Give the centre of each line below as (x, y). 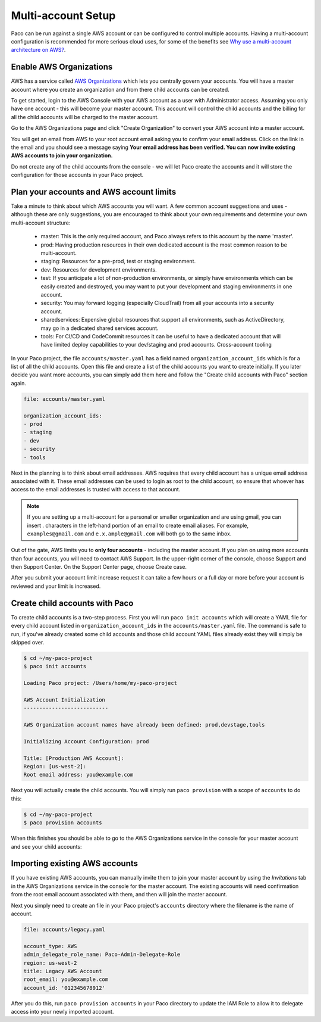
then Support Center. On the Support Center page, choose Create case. (99, 567)
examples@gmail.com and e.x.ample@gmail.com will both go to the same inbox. (129, 534)
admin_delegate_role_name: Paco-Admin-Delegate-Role (102, 955)
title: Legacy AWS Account (63, 971)
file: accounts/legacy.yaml (64, 929)
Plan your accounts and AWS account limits (94, 191)
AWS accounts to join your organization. (62, 155)
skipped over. (28, 642)
